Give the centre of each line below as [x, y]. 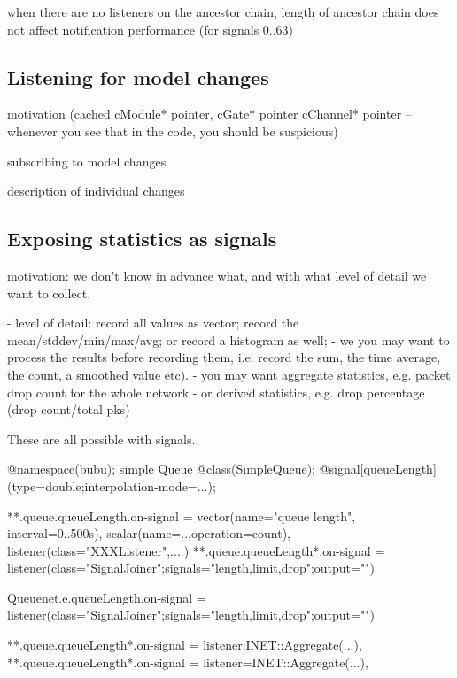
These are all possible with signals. [101, 439]
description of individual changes [96, 191]
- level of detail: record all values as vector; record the [153, 323]
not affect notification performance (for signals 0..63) [151, 29]
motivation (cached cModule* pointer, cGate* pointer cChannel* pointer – [209, 114]
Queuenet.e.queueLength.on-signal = [107, 597]
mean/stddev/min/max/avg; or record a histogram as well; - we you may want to [228, 339]
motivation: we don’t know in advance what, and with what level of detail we [217, 275]
